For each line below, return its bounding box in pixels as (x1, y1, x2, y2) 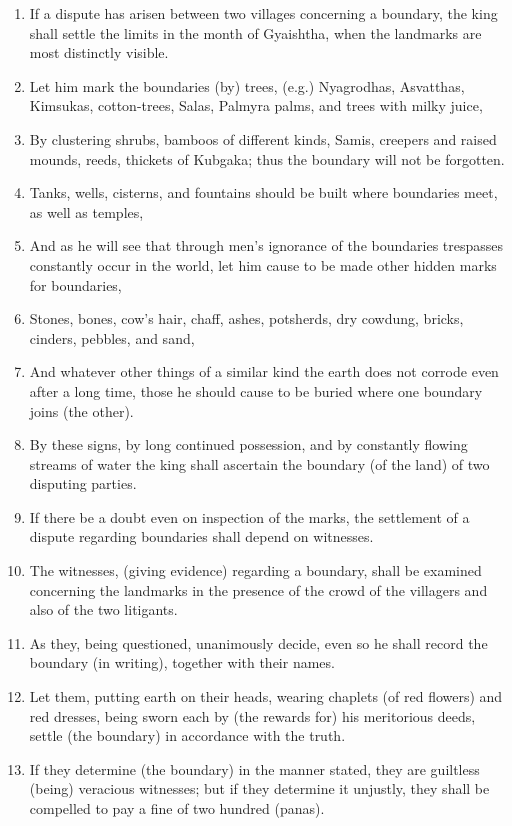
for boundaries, (29, 274, 122, 295)
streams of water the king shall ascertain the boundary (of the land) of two (29, 453, 490, 474)
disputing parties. (29, 473, 137, 494)
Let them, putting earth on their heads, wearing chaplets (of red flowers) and (29, 686, 503, 707)
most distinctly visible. (29, 42, 169, 63)
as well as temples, (29, 201, 144, 222)
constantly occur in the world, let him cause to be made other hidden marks (29, 254, 497, 275)
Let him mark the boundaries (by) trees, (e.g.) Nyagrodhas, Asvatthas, (29, 75, 465, 96)
